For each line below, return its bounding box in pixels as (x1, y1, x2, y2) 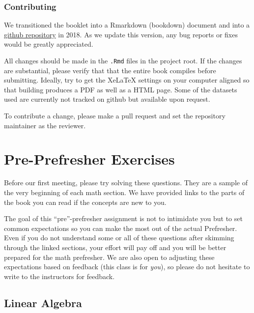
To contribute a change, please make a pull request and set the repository (4, 111, 226, 121)
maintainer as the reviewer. (4, 120, 86, 130)
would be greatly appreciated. (4, 39, 93, 49)
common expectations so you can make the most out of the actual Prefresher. (4, 223, 237, 233)
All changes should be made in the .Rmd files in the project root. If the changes (4, 56, 242, 65)
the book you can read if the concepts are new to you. (4, 197, 167, 207)
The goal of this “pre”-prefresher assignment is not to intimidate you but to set (4, 213, 243, 224)
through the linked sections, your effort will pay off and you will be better (4, 242, 226, 252)
